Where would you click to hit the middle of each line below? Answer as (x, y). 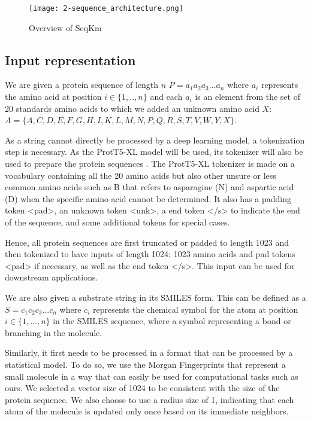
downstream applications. (52, 277)
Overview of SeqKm (65, 27)
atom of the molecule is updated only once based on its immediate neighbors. (147, 411)
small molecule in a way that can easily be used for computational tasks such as (152, 376)
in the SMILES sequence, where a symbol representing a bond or (172, 321)
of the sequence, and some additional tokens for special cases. (117, 222)
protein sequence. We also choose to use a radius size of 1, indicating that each (150, 399)
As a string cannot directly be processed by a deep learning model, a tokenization (155, 140)
